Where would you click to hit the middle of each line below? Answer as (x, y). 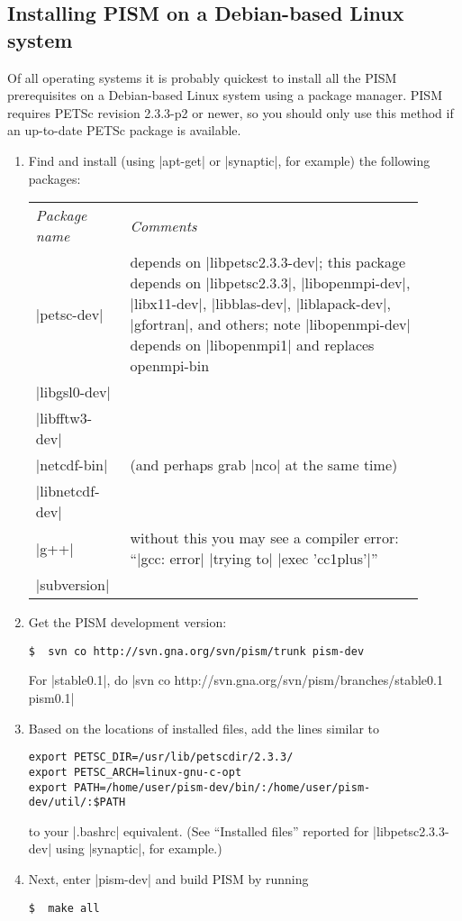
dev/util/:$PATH (77, 802)
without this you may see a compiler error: (264, 538)
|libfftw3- (64, 418)
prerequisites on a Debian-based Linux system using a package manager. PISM (225, 95)
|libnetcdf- (68, 491)
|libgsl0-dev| (73, 392)
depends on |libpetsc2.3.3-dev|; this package (268, 262)
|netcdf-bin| (72, 465)
